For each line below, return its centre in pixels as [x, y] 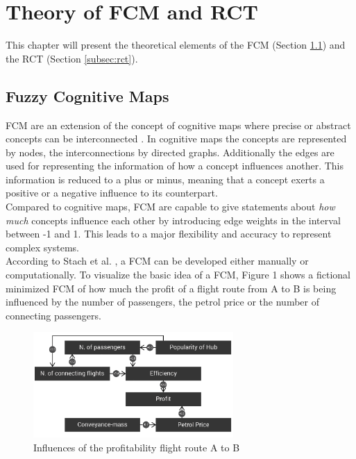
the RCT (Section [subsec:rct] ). [72, 58]
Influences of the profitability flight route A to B [137, 447]
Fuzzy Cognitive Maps [87, 95]
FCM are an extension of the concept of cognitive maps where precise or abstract [178, 125]
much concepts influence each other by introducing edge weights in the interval [173, 220]
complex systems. [42, 247]
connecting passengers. [53, 315]
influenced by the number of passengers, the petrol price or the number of [162, 302]
